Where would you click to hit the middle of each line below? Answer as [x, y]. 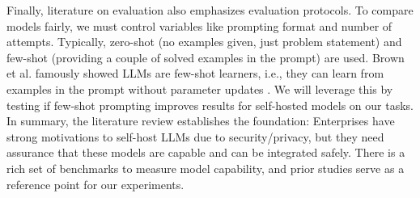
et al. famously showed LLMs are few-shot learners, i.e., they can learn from [195, 73]
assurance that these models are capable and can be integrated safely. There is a [206, 152]
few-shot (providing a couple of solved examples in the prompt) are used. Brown [206, 57]
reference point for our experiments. [95, 184]
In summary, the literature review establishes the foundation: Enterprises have [201, 121]
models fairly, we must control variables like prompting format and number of [199, 25]
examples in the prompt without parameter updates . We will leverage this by [200, 88]
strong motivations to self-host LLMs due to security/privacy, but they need [195, 136]
